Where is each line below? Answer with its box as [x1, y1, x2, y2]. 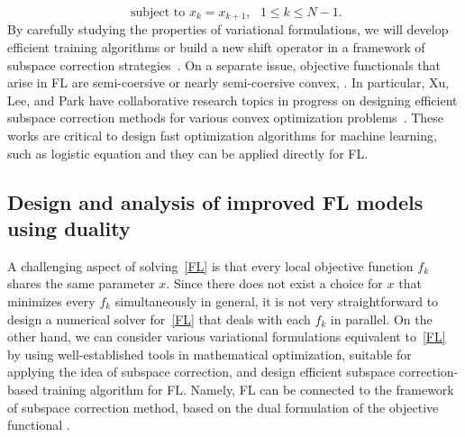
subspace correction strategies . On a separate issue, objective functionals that [7, 55, 442, 74]
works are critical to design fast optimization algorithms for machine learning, [7, 126, 437, 145]
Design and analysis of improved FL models [7, 187, 424, 215]
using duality [7, 214, 131, 241]
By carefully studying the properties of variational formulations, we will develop [7, 20, 449, 39]
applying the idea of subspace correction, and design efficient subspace [7, 362, 396, 381]
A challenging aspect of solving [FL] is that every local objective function [7, 256, 414, 275]
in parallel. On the [330, 309, 433, 328]
